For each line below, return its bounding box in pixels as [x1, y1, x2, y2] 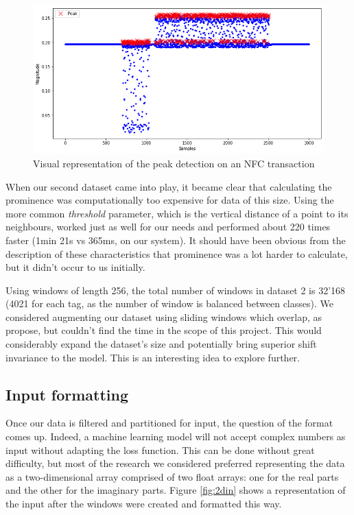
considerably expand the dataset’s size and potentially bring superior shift [5, 337, 317, 351]
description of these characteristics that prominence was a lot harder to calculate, [5, 246, 348, 261]
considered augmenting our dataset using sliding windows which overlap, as [5, 309, 322, 324]
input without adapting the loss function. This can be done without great [5, 442, 315, 457]
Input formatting [5, 383, 129, 405]
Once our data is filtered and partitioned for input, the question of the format [5, 416, 333, 430]
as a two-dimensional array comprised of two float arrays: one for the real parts [5, 469, 339, 483]
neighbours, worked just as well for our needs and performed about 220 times [5, 219, 331, 234]
